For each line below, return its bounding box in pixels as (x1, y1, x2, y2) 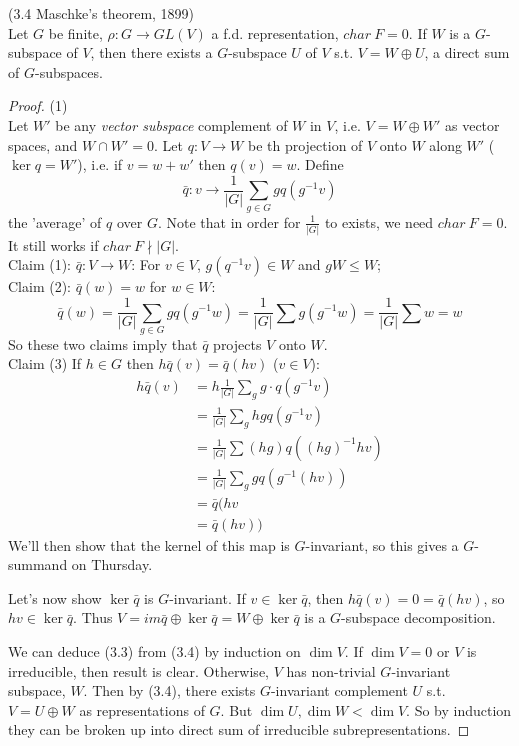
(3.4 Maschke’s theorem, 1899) (8, 3, 195, 23)
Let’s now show (8, 587, 102, 608)
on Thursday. (71, 554, 153, 575)
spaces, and (8, 134, 78, 155)
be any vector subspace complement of (55, 114, 288, 135)
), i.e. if (77, 154, 123, 175)
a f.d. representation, (211, 22, 339, 43)
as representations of (79, 699, 205, 720)
